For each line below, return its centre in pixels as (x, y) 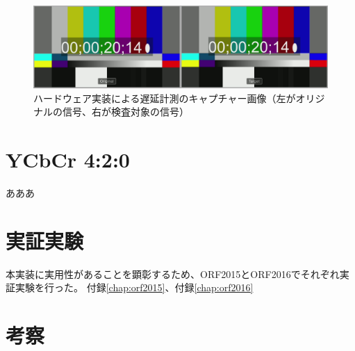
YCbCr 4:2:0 (68, 160)
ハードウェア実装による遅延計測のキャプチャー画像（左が (165, 98)
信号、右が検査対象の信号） (125, 112)
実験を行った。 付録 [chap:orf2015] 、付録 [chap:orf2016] (134, 287)
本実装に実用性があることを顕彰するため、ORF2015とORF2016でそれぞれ (173, 274)
